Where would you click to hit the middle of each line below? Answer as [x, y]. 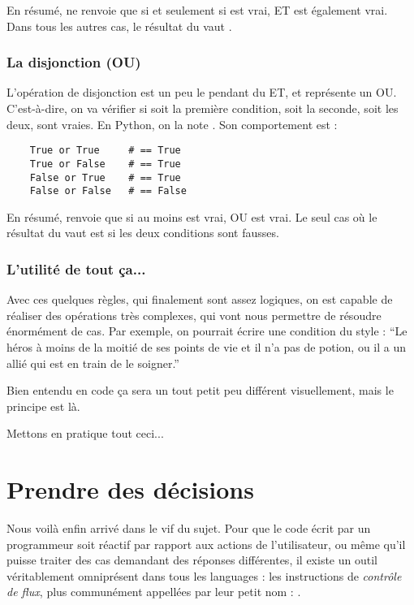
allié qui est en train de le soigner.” [93, 363]
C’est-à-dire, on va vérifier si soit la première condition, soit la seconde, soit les [203, 108]
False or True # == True [105, 177]
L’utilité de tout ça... [76, 268]
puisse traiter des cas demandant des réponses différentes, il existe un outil [192, 560]
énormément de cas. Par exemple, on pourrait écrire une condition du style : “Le [207, 331]
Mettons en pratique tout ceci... [85, 433]
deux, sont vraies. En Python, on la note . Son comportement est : [172, 124]
